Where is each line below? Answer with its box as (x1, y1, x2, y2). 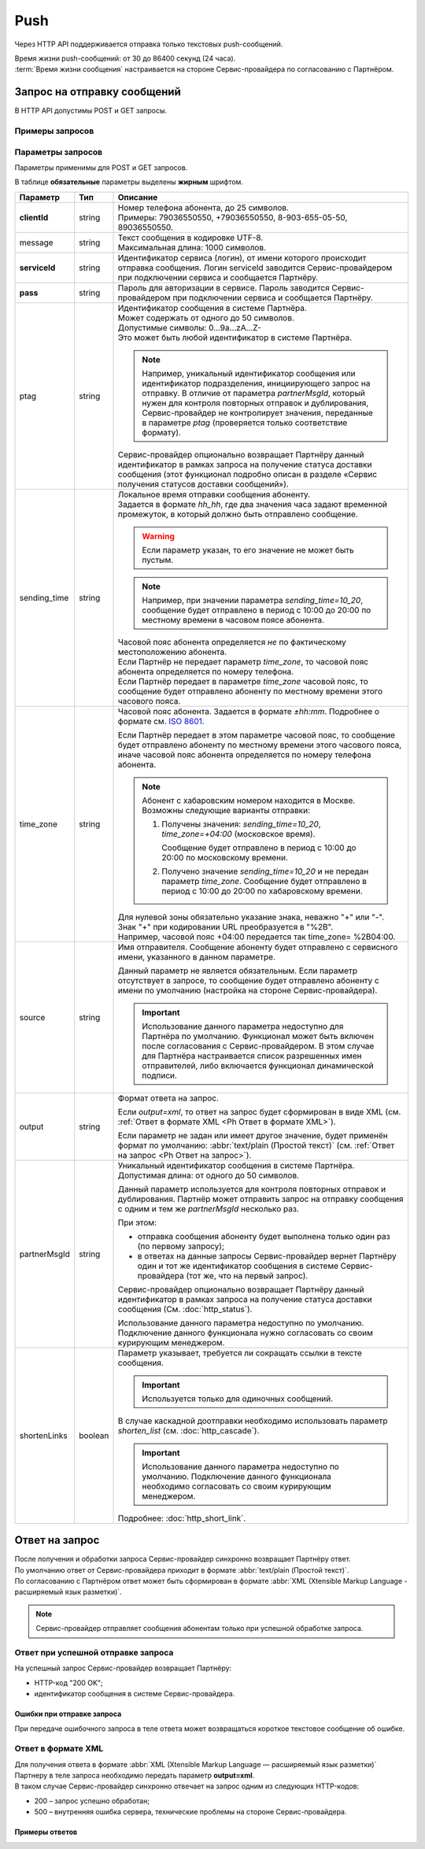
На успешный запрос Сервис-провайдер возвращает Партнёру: (14, 1663, 232, 1673)
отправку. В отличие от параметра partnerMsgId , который (142, 387, 365, 398)
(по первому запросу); (137, 1241, 225, 1252)
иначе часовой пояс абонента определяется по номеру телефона (117, 749, 371, 760)
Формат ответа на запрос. (117, 1093, 220, 1104)
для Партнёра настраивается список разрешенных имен (142, 1050, 362, 1061)
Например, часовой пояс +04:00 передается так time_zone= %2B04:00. (117, 931, 396, 942)
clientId (19, 212, 49, 223)
